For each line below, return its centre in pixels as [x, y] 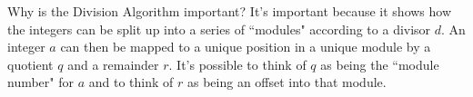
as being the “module [380, 64]
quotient [30, 64]
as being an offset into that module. [287, 82]
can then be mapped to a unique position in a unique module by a [246, 47]
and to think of [131, 82]
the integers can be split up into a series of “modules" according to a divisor [219, 29]
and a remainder [113, 64]
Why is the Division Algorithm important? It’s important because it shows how [230, 11]
